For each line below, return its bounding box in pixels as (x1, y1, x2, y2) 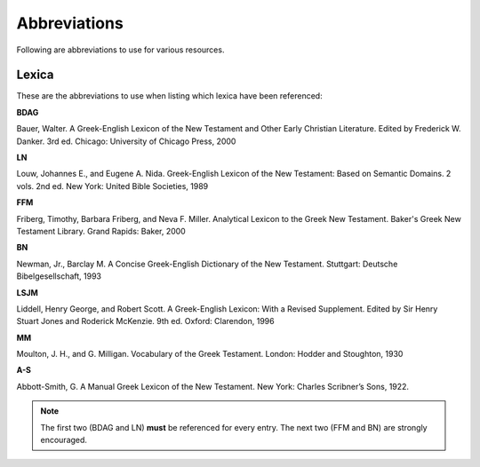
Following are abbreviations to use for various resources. (16, 44, 225, 55)
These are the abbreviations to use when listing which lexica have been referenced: (16, 91, 324, 101)
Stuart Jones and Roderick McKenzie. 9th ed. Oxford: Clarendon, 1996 (16, 316, 275, 327)
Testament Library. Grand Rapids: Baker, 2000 (16, 226, 186, 236)
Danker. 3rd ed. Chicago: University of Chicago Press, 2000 (16, 136, 236, 146)
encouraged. (40, 435, 88, 446)
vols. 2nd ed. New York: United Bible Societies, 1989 (16, 180, 209, 191)
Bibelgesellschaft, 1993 (16, 271, 102, 281)
